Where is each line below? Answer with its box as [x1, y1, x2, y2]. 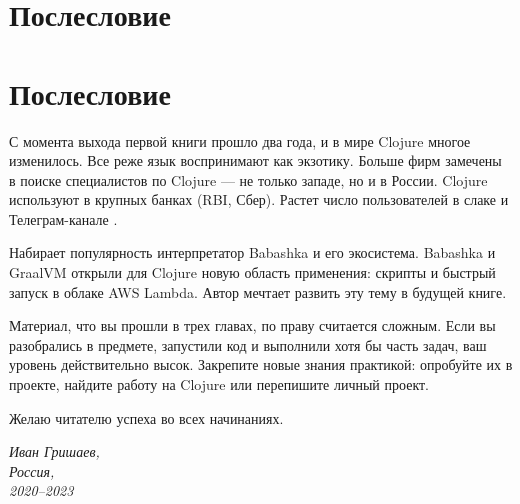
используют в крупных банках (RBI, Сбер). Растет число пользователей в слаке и [9, 189, 509, 210]
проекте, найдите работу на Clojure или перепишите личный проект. [9, 374, 430, 395]
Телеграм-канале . [9, 208, 118, 229]
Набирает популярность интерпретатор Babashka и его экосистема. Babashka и [9, 242, 496, 263]
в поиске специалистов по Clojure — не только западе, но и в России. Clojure [9, 169, 488, 190]
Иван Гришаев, [9, 441, 100, 462]
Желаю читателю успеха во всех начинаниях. [9, 407, 284, 428]
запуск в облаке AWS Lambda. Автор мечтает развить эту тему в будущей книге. [9, 281, 507, 302]
